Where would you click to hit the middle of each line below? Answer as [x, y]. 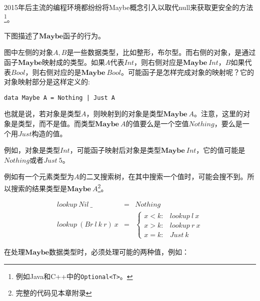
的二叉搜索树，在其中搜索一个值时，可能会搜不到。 [163, 176]
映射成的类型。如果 [73, 62]
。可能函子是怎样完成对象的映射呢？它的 [187, 72]
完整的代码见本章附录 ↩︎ [54, 293]
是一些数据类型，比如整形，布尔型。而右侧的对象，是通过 [161, 52]
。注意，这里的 [219, 114]
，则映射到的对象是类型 [125, 114]
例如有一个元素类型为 [39, 176]
